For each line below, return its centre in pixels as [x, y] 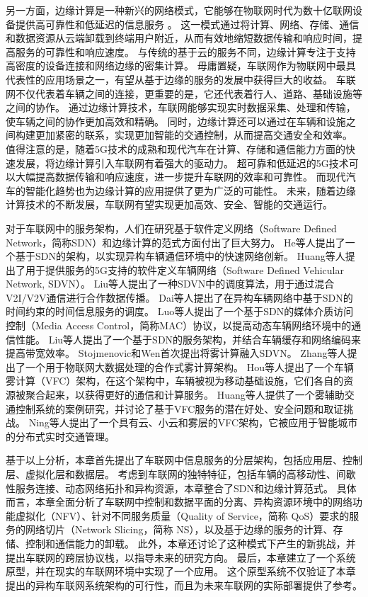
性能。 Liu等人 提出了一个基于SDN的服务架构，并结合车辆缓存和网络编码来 [188, 339]
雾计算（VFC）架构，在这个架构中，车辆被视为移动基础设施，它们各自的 [175, 381]
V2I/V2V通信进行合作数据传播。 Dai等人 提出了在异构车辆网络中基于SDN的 [179, 297]
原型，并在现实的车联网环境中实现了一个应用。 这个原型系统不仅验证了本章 [181, 571]
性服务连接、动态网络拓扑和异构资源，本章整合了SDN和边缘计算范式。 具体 [181, 488]
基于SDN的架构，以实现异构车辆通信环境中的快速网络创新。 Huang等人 [180, 256]
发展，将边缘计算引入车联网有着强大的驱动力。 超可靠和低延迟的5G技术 [182, 163]
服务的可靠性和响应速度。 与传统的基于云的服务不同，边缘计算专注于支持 [185, 51]
